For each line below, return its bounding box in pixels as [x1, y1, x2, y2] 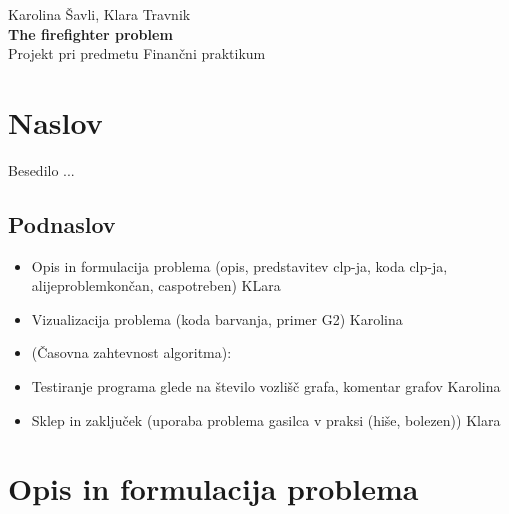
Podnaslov [8, 208, 116, 239]
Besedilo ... [8, 159, 75, 180]
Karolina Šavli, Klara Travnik [8, 4, 191, 24]
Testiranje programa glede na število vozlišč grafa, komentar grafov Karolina [31, 376, 501, 397]
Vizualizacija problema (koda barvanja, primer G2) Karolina [31, 308, 403, 329]
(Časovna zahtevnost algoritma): [31, 342, 232, 363]
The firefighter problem [8, 23, 173, 44]
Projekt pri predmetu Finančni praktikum [8, 43, 266, 64]
